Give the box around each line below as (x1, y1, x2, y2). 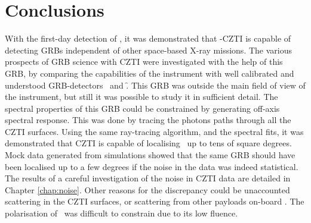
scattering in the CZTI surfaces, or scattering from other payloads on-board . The (5, 195, 304, 208)
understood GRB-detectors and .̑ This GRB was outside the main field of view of (5, 78, 306, 91)
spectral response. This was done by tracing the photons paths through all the (5, 114, 291, 126)
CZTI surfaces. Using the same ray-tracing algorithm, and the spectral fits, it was (5, 125, 304, 137)
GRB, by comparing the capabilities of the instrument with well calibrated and (5, 67, 294, 79)
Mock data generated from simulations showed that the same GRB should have (5, 149, 295, 161)
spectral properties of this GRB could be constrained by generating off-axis (5, 102, 280, 114)
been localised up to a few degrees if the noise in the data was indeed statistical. (5, 160, 298, 172)
